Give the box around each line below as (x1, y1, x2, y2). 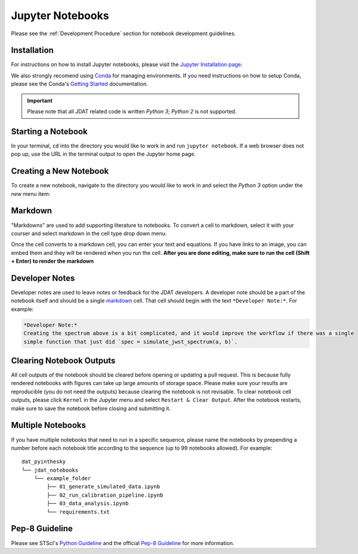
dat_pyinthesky (21, 458, 66, 465)
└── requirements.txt (47, 508, 110, 515)
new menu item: (11, 190, 51, 197)
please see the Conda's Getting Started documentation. (11, 81, 149, 88)
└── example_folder (33, 475, 91, 482)
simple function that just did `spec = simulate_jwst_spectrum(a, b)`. (23, 338, 238, 345)
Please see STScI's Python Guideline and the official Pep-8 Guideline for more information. (11, 539, 235, 546)
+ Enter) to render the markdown (11, 257, 94, 265)
